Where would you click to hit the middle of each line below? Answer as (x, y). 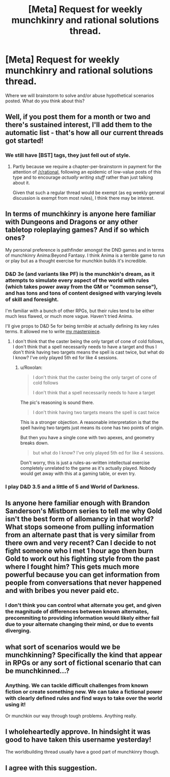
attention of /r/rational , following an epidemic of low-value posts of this (87, 172)
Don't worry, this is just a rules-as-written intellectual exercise (85, 463)
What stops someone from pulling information (80, 527)
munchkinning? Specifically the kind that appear (84, 655)
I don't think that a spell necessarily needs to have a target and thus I (85, 346)
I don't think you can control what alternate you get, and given (83, 605)
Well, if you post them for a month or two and (78, 117)
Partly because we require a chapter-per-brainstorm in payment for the (87, 166)
